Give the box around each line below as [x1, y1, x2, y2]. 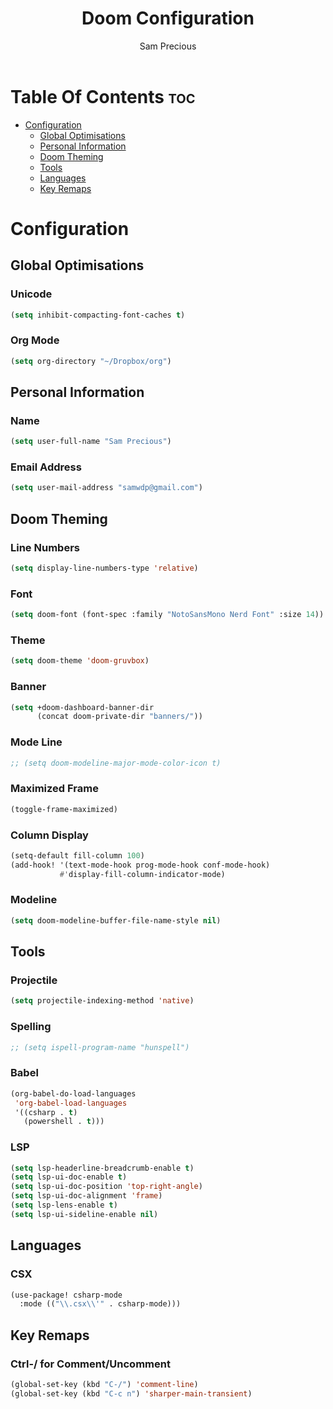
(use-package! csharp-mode [10, 1290, 123, 1300]
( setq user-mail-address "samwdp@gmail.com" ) [10, 483, 203, 493]
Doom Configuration [81, 7, 255, 30]
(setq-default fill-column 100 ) [10, 850, 145, 861]
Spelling [10, 1020, 52, 1034]
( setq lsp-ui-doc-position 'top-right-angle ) [10, 1182, 203, 1192]
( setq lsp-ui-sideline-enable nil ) [10, 1209, 159, 1219]
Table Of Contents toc [10, 85, 196, 108]
